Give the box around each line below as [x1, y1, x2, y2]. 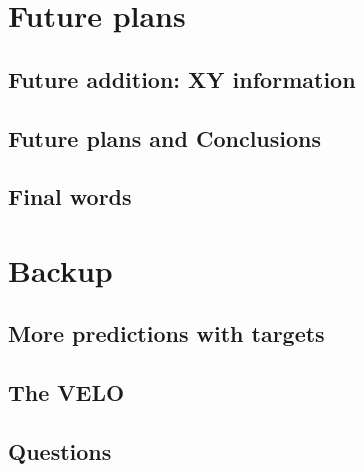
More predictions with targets [8, 318, 325, 349]
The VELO [8, 377, 125, 408]
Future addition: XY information [8, 63, 356, 94]
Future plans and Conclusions [8, 122, 322, 153]
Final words [8, 181, 132, 212]
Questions [8, 436, 112, 467]
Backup [8, 249, 113, 290]
